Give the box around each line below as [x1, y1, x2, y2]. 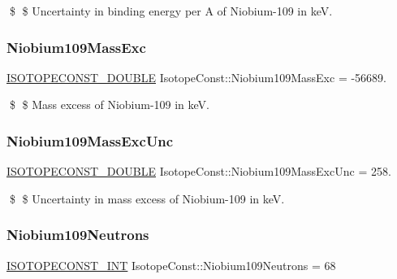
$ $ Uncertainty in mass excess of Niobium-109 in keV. [9, 190, 285, 207]
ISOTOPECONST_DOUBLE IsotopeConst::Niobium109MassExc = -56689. [6, 68, 386, 85]
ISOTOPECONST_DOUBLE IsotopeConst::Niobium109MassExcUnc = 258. [6, 163, 391, 180]
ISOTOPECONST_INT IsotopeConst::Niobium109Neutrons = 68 [6, 256, 336, 273]
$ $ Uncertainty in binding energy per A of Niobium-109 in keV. [9, 2, 333, 19]
